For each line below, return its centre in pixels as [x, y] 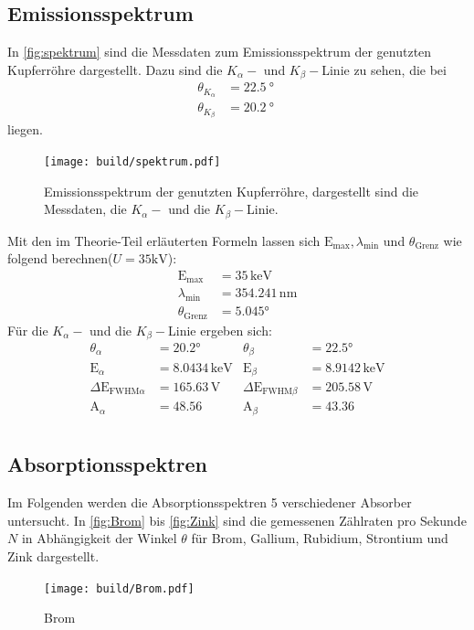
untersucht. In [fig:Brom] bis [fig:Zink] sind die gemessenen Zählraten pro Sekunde [237, 520]
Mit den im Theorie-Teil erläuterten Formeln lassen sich [164, 240]
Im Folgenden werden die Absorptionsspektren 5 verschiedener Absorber [210, 502]
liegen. [25, 129]
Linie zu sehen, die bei [384, 69]
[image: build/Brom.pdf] [119, 588]
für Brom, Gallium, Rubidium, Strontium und [320, 538]
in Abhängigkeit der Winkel [99, 538]
